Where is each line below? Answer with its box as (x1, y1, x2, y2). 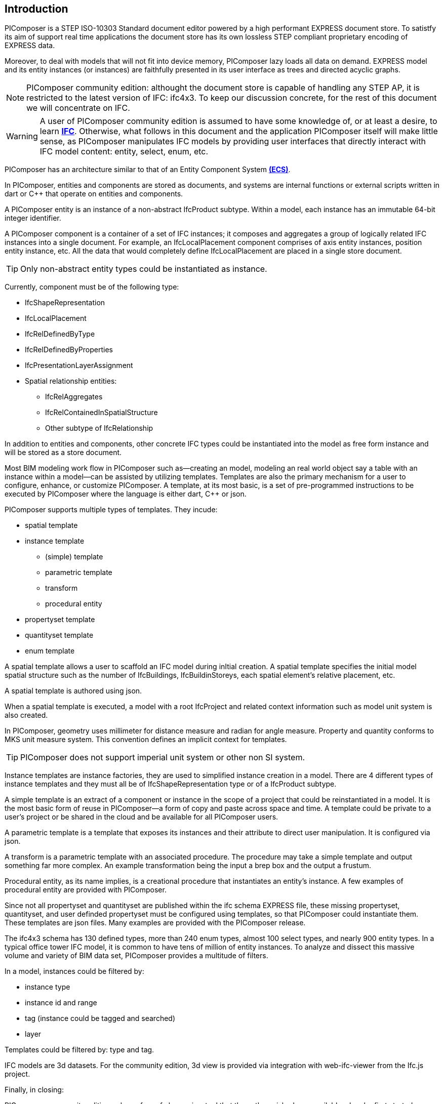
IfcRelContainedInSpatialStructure (45, 408, 158, 417)
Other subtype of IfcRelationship (45, 424, 153, 433)
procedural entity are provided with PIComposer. (5, 885, 167, 894)
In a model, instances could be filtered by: (5, 967, 144, 976)
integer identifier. (5, 214, 61, 223)
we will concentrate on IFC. (26, 103, 130, 113)
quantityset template (25, 631, 94, 640)
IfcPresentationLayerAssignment (25, 361, 133, 370)
